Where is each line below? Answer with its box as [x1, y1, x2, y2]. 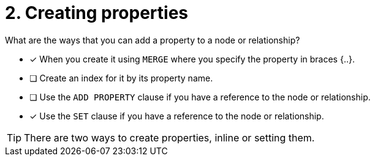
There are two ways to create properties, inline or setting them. [24, 131, 315, 144]
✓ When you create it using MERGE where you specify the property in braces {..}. [29, 53, 355, 64]
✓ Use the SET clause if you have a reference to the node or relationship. [29, 110, 324, 121]
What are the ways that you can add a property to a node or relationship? [5, 34, 300, 45]
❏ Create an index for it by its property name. [29, 72, 213, 83]
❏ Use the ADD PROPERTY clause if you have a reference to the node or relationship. [29, 91, 371, 102]
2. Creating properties [5, 2, 189, 23]
